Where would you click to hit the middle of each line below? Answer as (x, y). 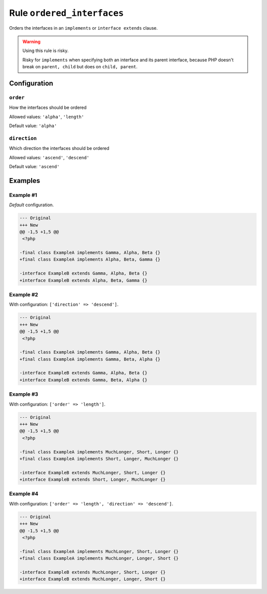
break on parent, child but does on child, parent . (80, 67)
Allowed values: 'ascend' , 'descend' (49, 157)
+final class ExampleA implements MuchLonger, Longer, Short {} (99, 558)
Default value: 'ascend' (34, 166)
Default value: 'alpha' (33, 126)
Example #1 (23, 195)
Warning (31, 42)
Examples (25, 181)
